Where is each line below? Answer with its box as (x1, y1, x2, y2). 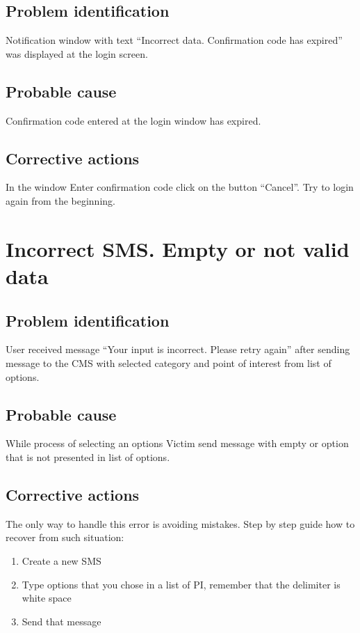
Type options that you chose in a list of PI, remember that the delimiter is (22, 577, 341, 591)
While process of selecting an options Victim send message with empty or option (6, 436, 349, 451)
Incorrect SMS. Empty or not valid (6, 234, 350, 263)
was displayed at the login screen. (6, 46, 148, 61)
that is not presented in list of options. (6, 449, 170, 464)
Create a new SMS (22, 553, 101, 568)
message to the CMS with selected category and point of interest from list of (6, 355, 332, 370)
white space (22, 591, 72, 605)
